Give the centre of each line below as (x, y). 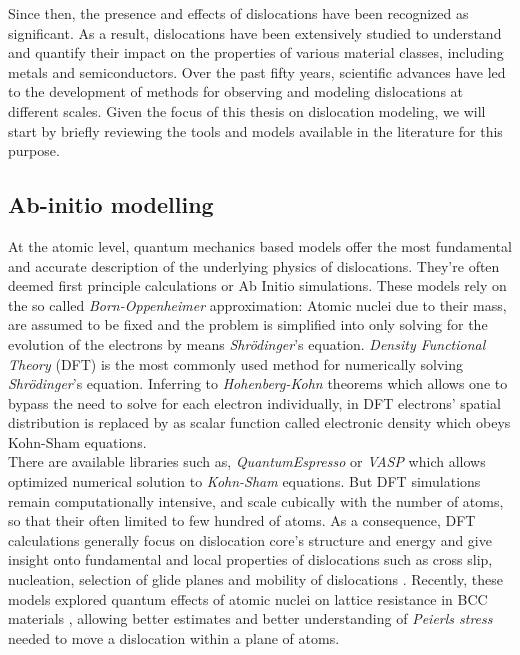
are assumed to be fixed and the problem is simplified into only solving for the (248, 324)
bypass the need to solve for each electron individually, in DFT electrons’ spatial (254, 402)
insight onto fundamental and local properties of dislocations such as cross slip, (250, 559)
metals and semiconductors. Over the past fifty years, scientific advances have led (257, 71)
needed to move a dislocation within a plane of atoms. (174, 637)
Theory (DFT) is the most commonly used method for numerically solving (235, 363)
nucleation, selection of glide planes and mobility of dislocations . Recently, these (255, 579)
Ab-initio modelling (111, 204)
